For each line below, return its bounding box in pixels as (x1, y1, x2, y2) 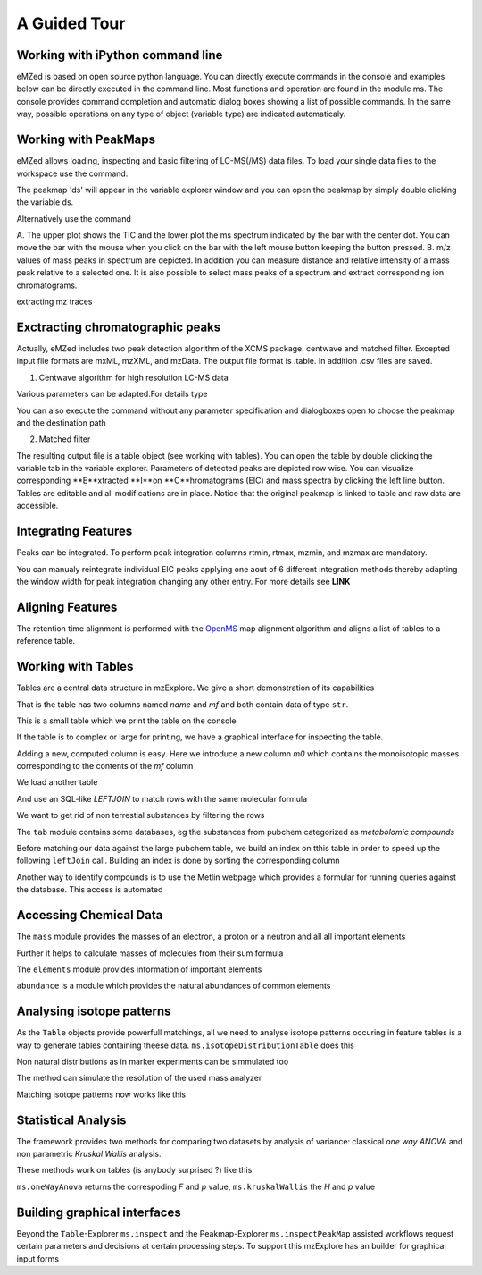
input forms (16, 1253, 60, 1264)
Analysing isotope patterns (16, 1004, 171, 1019)
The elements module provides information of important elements (16, 964, 262, 975)
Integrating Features (16, 524, 133, 539)
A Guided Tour (16, 13, 126, 33)
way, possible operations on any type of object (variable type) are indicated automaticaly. (16, 108, 346, 120)
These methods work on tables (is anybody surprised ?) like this (16, 1165, 253, 1176)
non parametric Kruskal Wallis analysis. (16, 1149, 162, 1160)
